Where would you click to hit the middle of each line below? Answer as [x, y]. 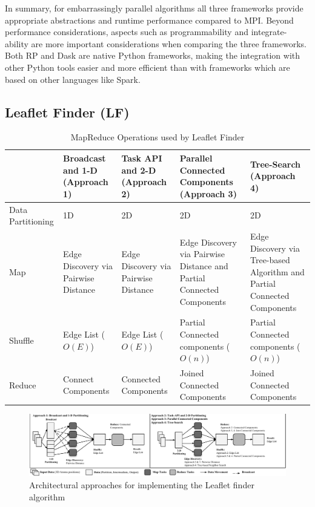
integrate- [269, 32]
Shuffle [22, 340]
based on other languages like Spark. [73, 79]
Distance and [204, 266]
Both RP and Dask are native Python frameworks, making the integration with [153, 55]
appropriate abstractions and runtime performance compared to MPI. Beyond [149, 20]
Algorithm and [277, 271]
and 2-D [139, 170]
